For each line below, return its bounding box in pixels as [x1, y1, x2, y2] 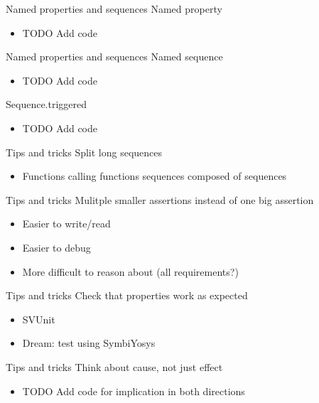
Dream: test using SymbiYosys [22, 335, 156, 350]
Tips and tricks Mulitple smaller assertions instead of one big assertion [6, 192, 314, 207]
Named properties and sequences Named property [6, 1, 222, 16]
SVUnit [22, 311, 55, 326]
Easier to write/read [22, 216, 111, 231]
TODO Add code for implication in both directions [22, 383, 245, 398]
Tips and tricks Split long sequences [6, 144, 163, 159]
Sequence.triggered [6, 97, 87, 112]
